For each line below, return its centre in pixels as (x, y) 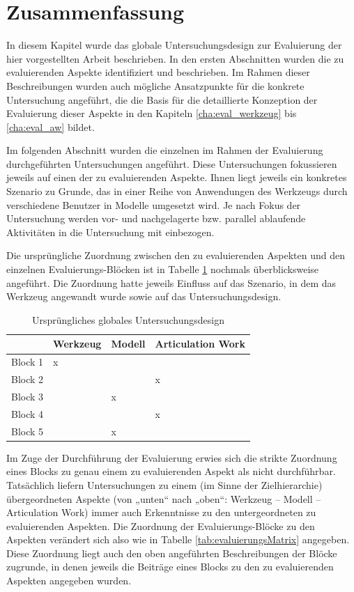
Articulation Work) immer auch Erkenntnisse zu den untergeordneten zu (161, 512)
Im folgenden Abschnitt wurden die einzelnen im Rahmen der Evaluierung (165, 150)
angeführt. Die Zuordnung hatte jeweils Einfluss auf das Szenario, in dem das (171, 282)
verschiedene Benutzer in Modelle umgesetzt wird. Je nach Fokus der (154, 204)
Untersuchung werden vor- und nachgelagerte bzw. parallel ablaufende (156, 218)
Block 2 (28, 379)
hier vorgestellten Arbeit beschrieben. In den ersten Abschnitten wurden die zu (175, 58)
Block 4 (28, 413)
